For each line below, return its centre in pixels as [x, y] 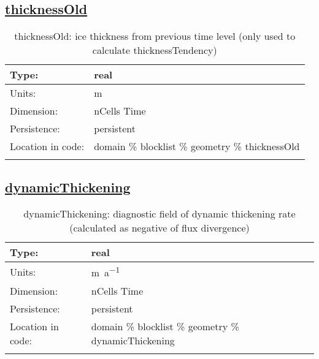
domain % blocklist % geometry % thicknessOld [197, 146]
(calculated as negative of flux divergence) [159, 228]
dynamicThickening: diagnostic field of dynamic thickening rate [159, 214]
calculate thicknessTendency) [155, 50]
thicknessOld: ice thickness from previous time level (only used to [155, 36]
